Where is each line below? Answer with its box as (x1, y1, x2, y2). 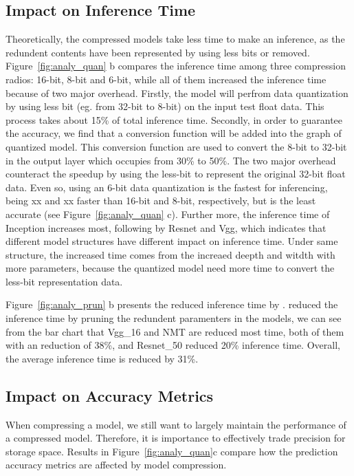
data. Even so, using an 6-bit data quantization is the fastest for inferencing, (5, 180, 328, 194)
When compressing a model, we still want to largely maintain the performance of (5, 417, 346, 431)
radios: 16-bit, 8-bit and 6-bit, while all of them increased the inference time (5, 72, 327, 86)
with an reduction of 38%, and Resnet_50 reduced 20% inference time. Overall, (5, 338, 340, 352)
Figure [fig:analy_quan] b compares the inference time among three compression (5, 58, 346, 73)
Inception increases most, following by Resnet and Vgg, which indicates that (5, 220, 327, 235)
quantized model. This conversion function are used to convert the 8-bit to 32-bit (5, 139, 347, 153)
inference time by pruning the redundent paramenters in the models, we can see (5, 311, 342, 325)
